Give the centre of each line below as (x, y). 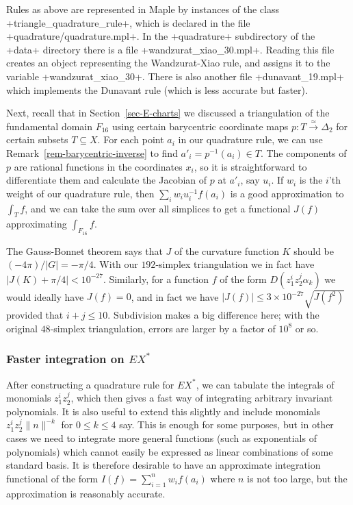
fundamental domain (50, 126)
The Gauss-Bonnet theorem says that (84, 250)
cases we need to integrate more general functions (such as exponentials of (161, 438)
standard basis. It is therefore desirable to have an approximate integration (164, 465)
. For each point (131, 139)
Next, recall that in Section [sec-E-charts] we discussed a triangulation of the (168, 113)
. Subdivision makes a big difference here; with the (213, 315)
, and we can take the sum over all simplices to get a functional (158, 208)
